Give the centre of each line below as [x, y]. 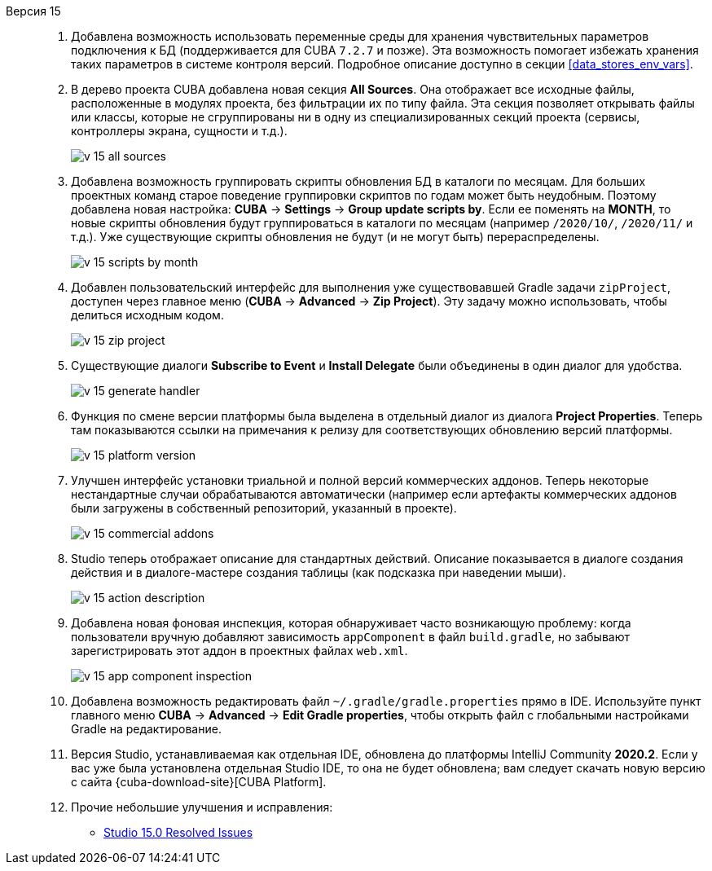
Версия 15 [33, 11]
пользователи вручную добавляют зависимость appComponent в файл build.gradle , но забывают [350, 637]
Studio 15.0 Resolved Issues [178, 832]
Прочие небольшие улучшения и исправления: [202, 807]
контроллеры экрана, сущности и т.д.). [179, 131]
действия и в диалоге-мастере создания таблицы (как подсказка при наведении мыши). [319, 572]
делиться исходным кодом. [147, 315]
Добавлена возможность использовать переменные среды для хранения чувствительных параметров [360, 36]
